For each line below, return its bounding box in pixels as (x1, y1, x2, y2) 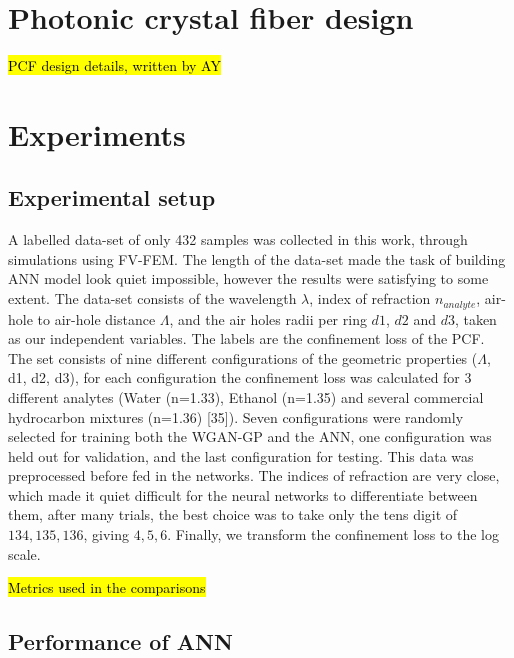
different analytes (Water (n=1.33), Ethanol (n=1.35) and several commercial (8, 386, 484, 407)
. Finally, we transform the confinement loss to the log (167, 524, 499, 545)
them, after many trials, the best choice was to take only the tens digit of (8, 504, 458, 525)
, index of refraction (309, 288, 431, 309)
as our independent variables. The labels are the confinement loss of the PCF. (8, 328, 485, 349)
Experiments (8, 113, 186, 154)
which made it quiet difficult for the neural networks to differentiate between (8, 484, 478, 505)
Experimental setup (8, 182, 216, 213)
